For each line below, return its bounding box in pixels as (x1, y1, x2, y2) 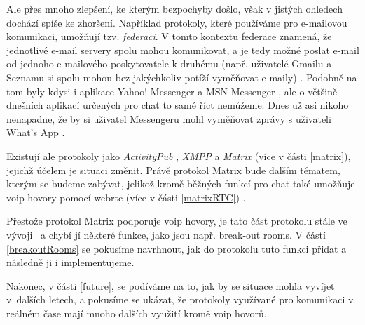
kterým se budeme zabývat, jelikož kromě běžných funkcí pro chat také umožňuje (6, 176, 355, 191)
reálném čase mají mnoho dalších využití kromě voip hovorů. (6, 305, 267, 320)
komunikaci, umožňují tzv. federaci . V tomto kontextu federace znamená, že (6, 29, 332, 44)
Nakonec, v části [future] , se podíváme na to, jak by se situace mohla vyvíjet (6, 278, 335, 293)
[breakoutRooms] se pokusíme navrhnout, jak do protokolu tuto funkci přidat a (6, 241, 347, 256)
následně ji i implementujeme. (6, 255, 135, 270)
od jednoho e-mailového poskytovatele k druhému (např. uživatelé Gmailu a (6, 56, 332, 71)
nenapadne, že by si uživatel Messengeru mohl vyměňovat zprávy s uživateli (6, 111, 331, 126)
